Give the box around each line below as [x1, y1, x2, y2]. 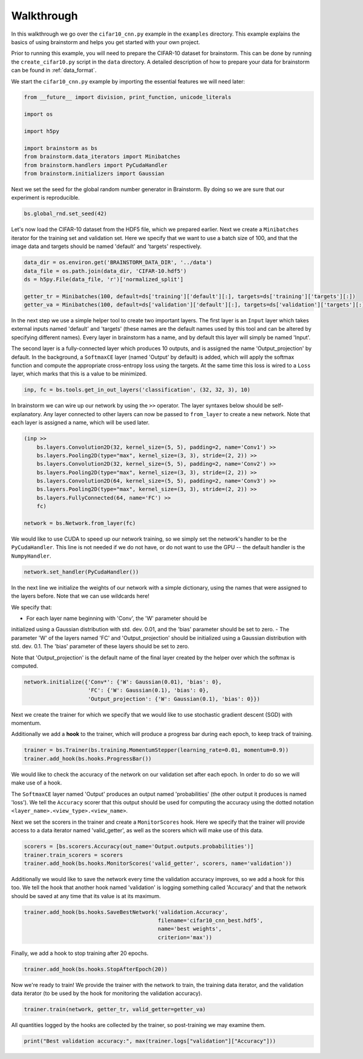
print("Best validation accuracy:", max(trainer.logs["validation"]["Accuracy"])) [24, 1038, 276, 1044]
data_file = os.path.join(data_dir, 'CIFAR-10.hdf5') [24, 267, 187, 275]
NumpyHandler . [11, 552, 51, 559]
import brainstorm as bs [24, 145, 98, 151]
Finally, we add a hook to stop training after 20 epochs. [11, 950, 149, 957]
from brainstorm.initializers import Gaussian [24, 170, 165, 177]
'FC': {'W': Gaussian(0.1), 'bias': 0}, [88, 687, 209, 694]
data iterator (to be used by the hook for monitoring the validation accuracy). [11, 989, 203, 997]
